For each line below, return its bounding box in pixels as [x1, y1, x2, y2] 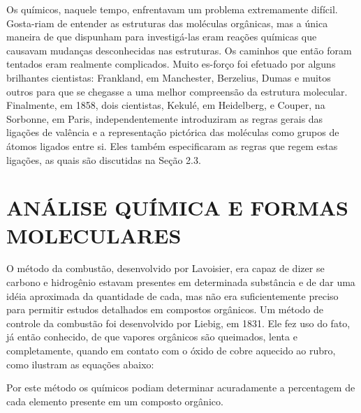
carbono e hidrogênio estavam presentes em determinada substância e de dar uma [6, 275, 355, 290]
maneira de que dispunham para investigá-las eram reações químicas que [6, 29, 317, 44]
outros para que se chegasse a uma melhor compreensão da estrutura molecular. [6, 84, 348, 98]
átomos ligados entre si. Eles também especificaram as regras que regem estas [6, 138, 338, 153]
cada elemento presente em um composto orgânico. [6, 393, 223, 408]
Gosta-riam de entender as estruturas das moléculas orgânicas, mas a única [6, 15, 328, 30]
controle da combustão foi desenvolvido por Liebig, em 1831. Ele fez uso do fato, [6, 315, 351, 330]
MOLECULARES [6, 220, 182, 249]
